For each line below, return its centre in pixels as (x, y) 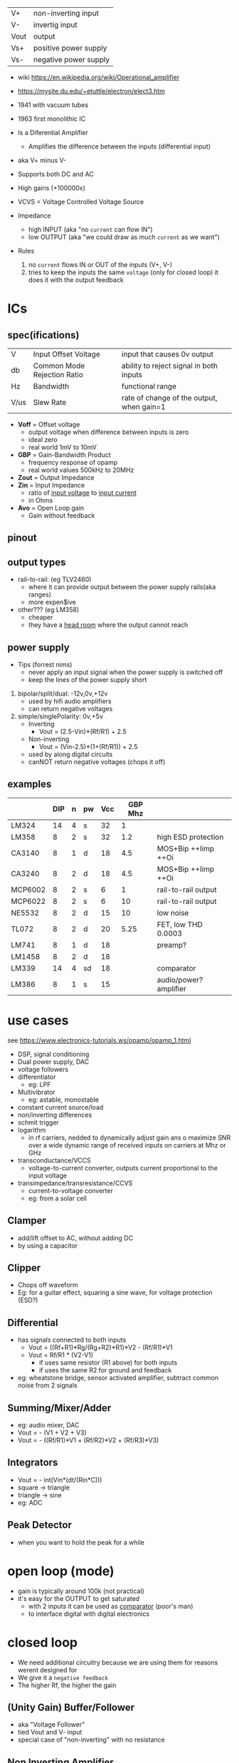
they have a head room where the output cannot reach (108, 625)
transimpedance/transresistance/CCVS (75, 1183)
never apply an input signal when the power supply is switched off (125, 672)
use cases (38, 1021)
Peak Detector (40, 1525)
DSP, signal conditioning (53, 1054)
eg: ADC (30, 1502)
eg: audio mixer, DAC (48, 1425)
